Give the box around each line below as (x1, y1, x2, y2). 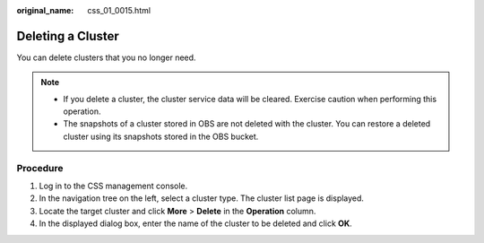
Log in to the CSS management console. (39, 180, 188, 191)
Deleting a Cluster (16, 28, 120, 44)
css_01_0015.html (87, 5, 151, 15)
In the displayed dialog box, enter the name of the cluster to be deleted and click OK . (39, 218, 353, 229)
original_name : (16, 5, 74, 15)
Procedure (16, 161, 64, 174)
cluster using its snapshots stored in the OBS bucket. (63, 131, 259, 142)
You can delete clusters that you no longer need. (16, 52, 196, 63)
